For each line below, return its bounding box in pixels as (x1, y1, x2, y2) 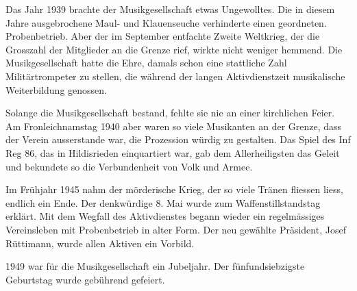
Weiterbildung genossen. (5, 82, 107, 97)
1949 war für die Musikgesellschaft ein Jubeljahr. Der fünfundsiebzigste (5, 259, 305, 273)
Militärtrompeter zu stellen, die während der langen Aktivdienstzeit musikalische (5, 68, 345, 83)
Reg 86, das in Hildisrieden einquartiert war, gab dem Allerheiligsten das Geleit (5, 145, 340, 160)
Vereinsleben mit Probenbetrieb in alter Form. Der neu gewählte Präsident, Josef (5, 222, 346, 236)
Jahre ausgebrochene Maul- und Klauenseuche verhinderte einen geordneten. (5, 15, 327, 29)
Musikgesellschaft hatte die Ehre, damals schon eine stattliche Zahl (5, 55, 287, 70)
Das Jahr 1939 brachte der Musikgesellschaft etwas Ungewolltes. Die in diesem (5, 2, 335, 16)
